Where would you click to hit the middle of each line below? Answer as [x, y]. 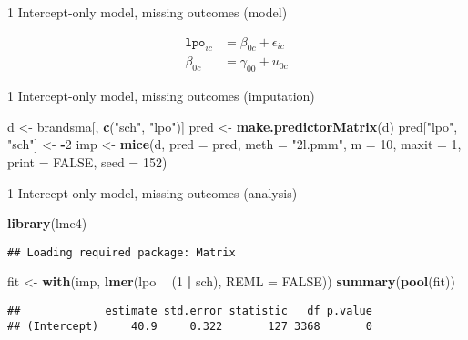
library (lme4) [47, 223]
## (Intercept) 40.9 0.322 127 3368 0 [190, 326]
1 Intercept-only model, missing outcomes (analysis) [153, 192]
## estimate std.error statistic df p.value [190, 311]
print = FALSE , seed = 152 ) [87, 162]
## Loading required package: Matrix [122, 252]
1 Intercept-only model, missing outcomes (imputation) [161, 96]
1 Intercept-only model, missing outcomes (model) [148, 12]
